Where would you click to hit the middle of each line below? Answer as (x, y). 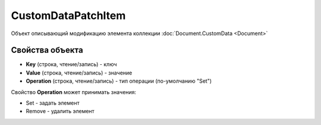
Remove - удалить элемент (60, 111)
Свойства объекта (47, 50)
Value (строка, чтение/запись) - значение (79, 73)
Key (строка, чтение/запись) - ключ (71, 64)
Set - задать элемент (53, 103)
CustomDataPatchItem (68, 15)
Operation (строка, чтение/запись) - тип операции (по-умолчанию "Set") (119, 81)
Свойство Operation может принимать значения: (74, 92)
